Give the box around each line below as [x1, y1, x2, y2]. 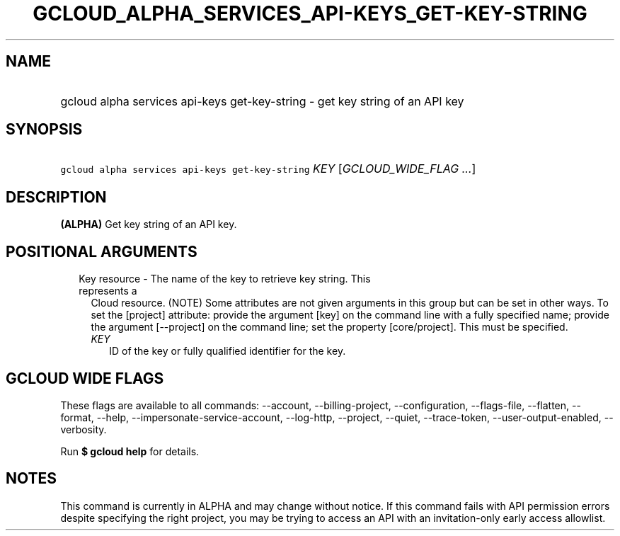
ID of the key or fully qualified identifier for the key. [109, 345, 346, 358]
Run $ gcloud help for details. [60, 445, 200, 457]
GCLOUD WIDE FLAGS [6, 369, 164, 387]
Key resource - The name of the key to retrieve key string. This [79, 273, 371, 285]
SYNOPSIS [6, 120, 83, 139]
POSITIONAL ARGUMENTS [6, 242, 197, 261]
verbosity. [60, 423, 107, 435]
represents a [79, 285, 137, 297]
